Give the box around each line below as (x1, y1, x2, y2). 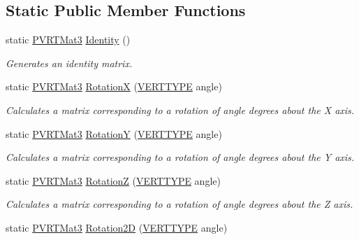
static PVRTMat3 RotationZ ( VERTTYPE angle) (6, 173, 221, 188)
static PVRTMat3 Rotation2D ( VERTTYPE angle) (6, 220, 228, 234)
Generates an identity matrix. (6, 55, 133, 70)
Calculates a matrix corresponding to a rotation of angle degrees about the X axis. (6, 102, 355, 117)
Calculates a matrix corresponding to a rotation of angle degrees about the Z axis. (6, 197, 353, 211)
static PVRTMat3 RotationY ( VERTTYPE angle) (6, 126, 222, 141)
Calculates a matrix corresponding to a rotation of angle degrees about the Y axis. (6, 150, 355, 164)
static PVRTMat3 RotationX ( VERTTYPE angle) (6, 79, 222, 94)
